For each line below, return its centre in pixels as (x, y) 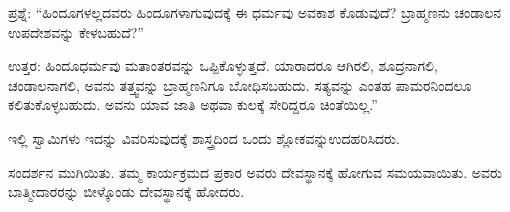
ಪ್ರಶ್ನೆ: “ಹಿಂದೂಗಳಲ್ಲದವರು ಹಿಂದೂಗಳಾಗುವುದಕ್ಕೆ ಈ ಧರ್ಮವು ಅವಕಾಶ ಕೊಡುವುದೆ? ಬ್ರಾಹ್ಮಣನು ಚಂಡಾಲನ (255, 12)
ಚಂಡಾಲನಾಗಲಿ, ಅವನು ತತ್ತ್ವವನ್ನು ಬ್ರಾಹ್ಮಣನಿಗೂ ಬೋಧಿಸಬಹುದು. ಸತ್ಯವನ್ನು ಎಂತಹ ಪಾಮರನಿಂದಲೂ (240, 84)
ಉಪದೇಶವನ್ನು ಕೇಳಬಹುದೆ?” (76, 31)
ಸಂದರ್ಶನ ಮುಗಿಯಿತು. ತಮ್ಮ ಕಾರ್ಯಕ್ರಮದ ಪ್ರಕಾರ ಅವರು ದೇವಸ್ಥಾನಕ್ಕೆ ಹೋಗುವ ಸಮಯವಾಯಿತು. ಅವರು (255, 171)
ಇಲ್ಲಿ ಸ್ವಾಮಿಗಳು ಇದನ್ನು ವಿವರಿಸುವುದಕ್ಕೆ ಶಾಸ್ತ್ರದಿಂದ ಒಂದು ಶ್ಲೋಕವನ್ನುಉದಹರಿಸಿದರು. (204, 137)
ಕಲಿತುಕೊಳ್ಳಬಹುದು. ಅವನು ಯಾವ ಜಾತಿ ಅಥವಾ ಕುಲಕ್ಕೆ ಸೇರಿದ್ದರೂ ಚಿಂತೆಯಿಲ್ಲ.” (193, 104)
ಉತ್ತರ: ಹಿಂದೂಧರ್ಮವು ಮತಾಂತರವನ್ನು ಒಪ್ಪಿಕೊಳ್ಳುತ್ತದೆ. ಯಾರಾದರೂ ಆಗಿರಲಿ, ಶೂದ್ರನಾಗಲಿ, (223, 65)
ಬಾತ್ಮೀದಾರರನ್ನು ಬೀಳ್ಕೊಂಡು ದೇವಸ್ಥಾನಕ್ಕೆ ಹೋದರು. (126, 191)
